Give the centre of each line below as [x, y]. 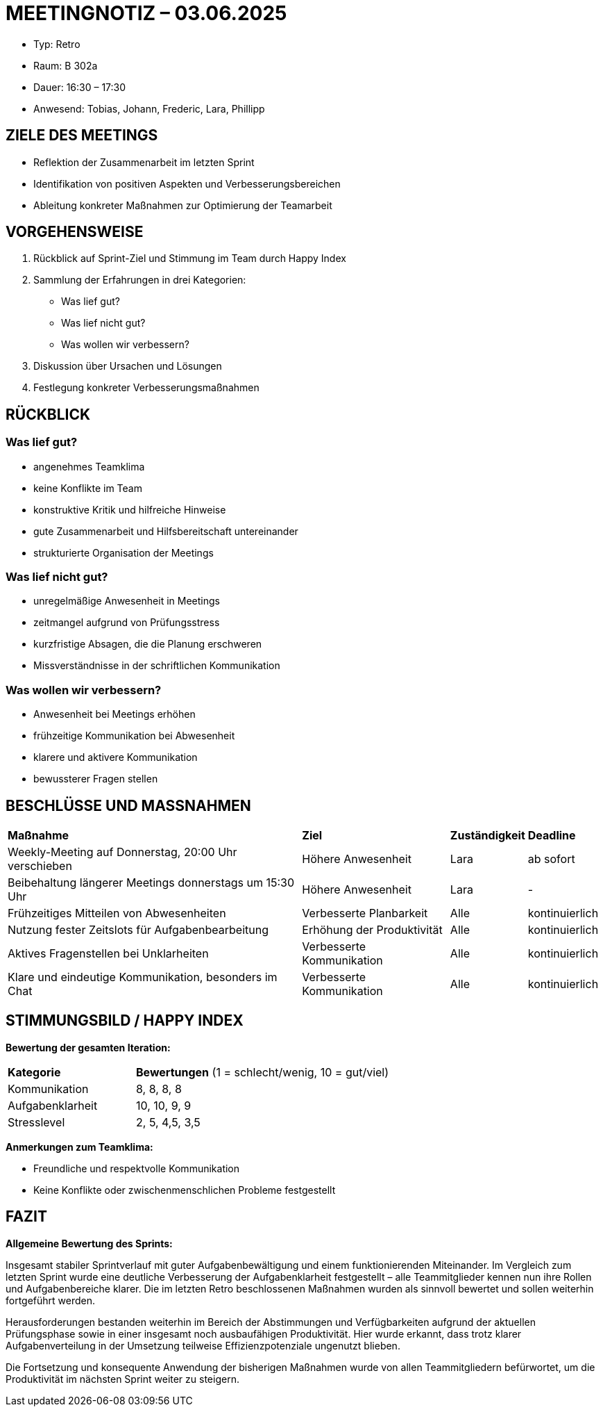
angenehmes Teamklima [89, 466]
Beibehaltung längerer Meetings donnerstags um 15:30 [151, 882]
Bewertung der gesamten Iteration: [88, 1047]
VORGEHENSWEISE [75, 232]
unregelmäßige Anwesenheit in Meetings [127, 601]
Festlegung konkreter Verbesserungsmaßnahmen [146, 388]
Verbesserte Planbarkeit [365, 913]
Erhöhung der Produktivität [372, 930]
